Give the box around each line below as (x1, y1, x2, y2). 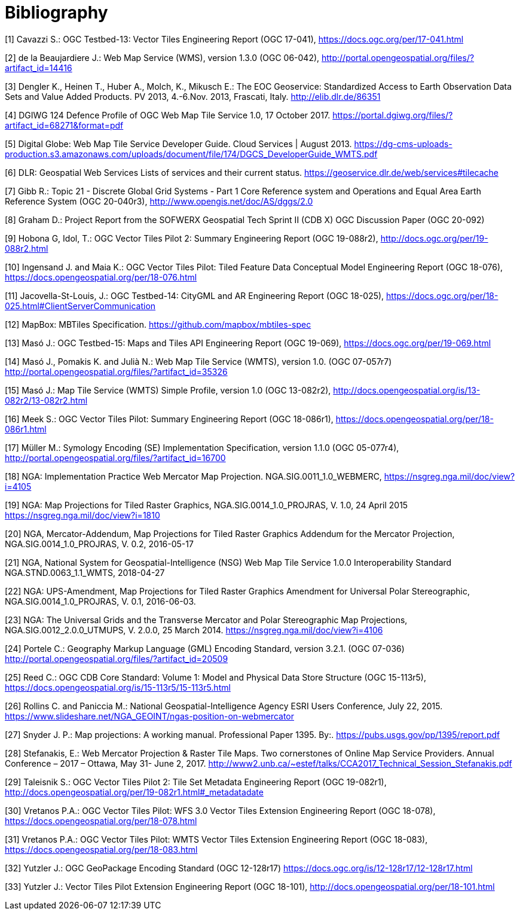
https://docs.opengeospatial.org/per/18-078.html (5, 815, 197, 826)
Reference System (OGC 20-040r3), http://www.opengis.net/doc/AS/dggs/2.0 (5, 196, 313, 206)
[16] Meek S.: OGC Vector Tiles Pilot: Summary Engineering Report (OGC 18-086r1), (5, 413, 334, 424)
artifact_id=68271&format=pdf (5, 120, 124, 130)
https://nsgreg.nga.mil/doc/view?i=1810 (5, 510, 160, 520)
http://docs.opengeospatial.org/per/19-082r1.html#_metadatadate (5, 786, 264, 797)
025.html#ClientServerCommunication (5, 300, 156, 311)
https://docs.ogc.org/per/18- (386, 290, 498, 301)
